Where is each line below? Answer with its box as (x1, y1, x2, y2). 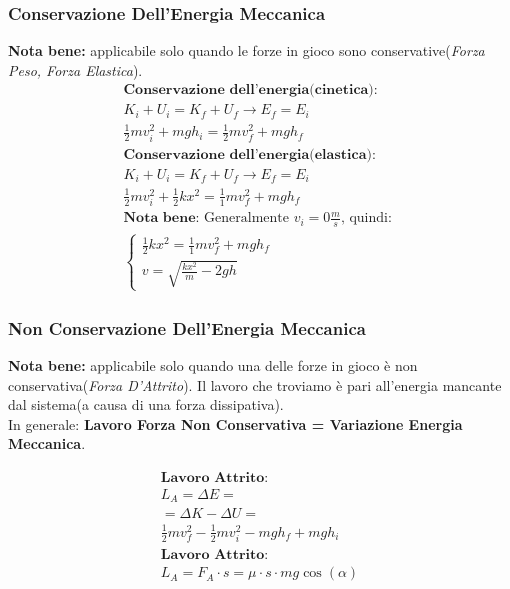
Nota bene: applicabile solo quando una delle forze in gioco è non (8, 354, 418, 375)
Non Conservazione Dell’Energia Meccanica (8, 315, 366, 340)
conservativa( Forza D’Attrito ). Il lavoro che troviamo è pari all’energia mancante (8, 374, 502, 395)
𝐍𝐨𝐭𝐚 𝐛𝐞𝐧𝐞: (123, 211, 200, 226)
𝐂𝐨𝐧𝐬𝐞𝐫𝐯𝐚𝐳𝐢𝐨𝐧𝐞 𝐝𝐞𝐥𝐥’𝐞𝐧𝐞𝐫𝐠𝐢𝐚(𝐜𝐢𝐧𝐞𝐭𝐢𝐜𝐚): (123, 83, 378, 98)
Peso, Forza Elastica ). (8, 59, 143, 80)
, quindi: (340, 211, 392, 226)
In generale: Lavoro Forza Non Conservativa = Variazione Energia (8, 413, 463, 434)
